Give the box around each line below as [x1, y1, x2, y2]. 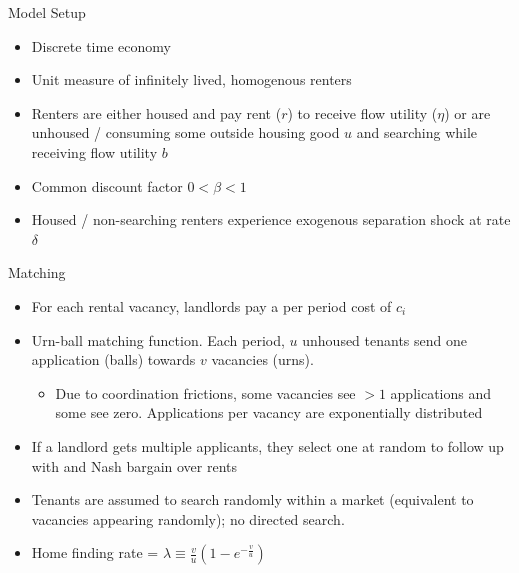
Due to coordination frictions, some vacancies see [55, 382, 356, 403]
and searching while [356, 122, 478, 143]
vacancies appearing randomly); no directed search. [31, 508, 345, 529]
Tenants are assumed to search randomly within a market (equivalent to [31, 489, 474, 510]
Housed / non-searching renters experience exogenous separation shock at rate [31, 209, 511, 230]
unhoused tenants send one [302, 329, 467, 350]
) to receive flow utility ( [287, 102, 438, 123]
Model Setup [8, 2, 86, 22]
